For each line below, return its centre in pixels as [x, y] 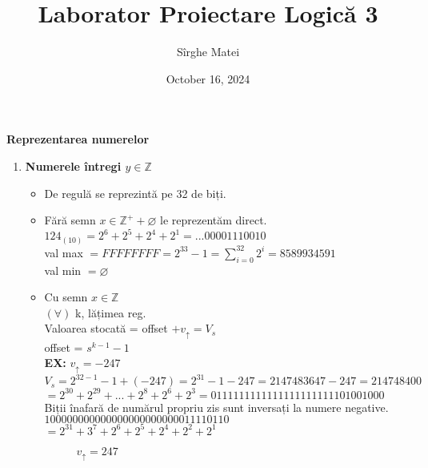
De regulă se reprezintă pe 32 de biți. [135, 193]
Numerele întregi [73, 165]
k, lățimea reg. [111, 312]
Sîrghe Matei [208, 52]
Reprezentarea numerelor [78, 139]
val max [64, 252]
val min [63, 270]
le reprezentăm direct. [213, 220]
